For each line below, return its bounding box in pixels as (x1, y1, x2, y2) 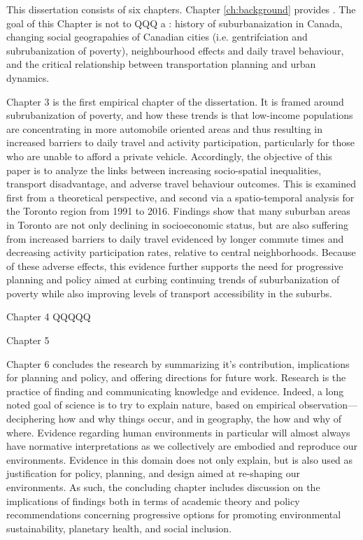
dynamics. (6, 70, 50, 85)
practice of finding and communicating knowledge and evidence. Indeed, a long (6, 383, 344, 398)
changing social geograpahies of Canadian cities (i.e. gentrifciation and (6, 29, 308, 44)
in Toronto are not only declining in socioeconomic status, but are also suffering (6, 217, 348, 232)
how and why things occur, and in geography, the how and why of (58, 411, 341, 426)
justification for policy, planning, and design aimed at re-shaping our (6, 466, 301, 481)
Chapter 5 (6, 333, 50, 348)
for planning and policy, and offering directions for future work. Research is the (6, 370, 346, 385)
